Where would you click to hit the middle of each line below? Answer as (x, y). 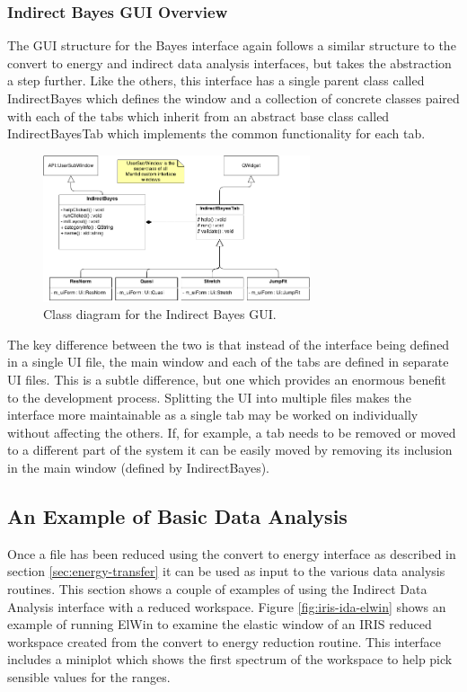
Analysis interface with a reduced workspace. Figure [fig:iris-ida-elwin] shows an (227, 606)
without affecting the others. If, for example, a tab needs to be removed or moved (232, 432)
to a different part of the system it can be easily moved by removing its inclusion (230, 450)
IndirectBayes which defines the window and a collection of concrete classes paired (233, 98)
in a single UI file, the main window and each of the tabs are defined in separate (228, 362)
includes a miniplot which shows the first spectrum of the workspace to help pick (230, 659)
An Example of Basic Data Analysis (177, 515)
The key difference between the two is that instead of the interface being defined (229, 344)
